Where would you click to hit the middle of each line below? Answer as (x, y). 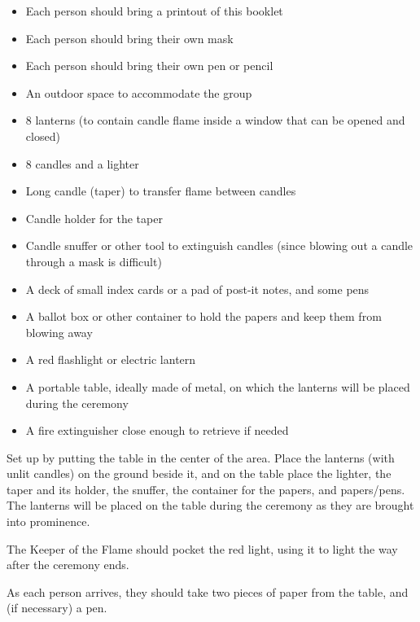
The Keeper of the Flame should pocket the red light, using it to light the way (202, 548)
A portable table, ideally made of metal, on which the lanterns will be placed (218, 386)
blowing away (59, 332)
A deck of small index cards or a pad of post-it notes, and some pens (197, 289)
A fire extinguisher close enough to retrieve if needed (157, 430)
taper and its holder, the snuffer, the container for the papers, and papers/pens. (206, 489)
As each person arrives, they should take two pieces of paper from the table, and (208, 591)
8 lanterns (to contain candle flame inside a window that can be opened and (215, 120)
